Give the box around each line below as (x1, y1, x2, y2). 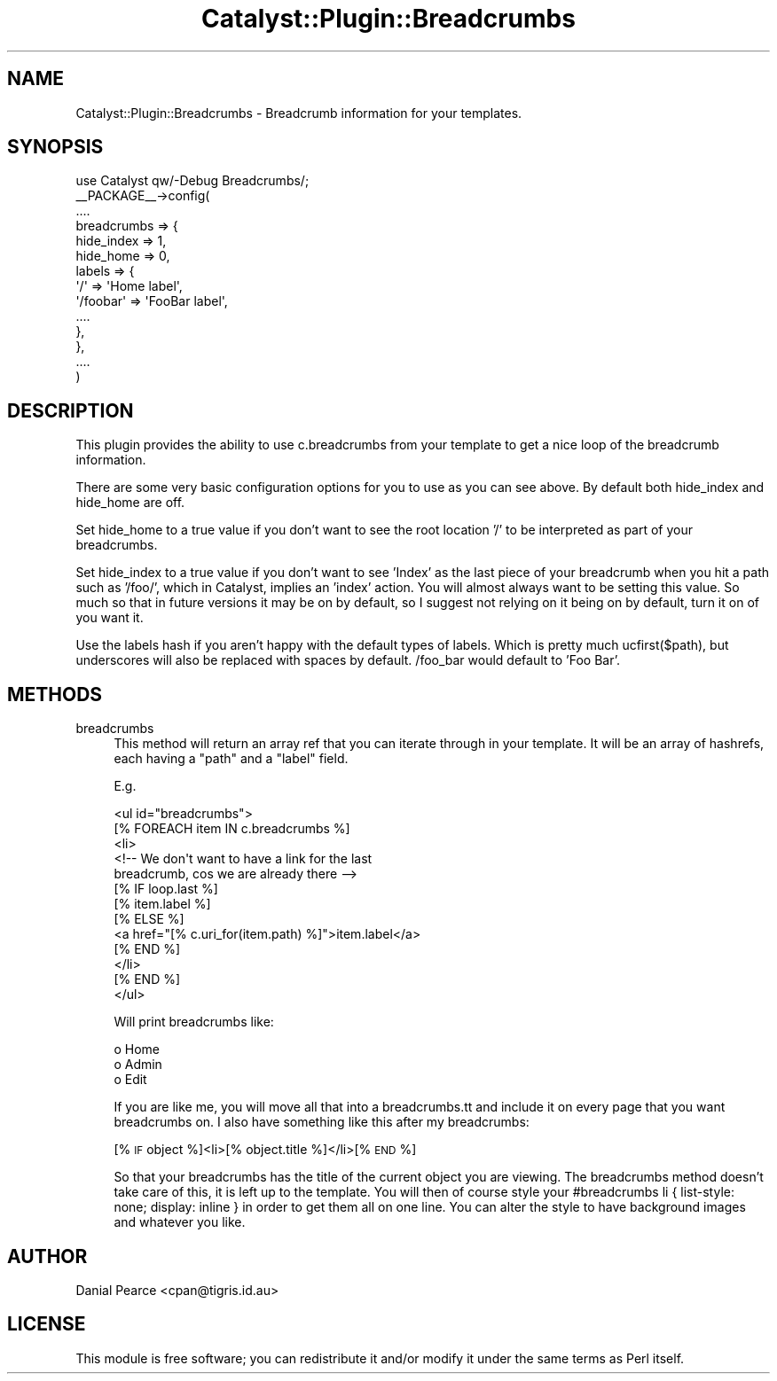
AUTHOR (7, 1244, 88, 1268)
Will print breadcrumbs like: (114, 1014, 274, 1030)
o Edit (114, 1072, 147, 1088)
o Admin (114, 1057, 162, 1073)
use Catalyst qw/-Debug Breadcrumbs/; (75, 173, 310, 189)
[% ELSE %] (114, 911, 184, 927)
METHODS (7, 683, 103, 706)
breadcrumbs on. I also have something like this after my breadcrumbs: (114, 1114, 530, 1130)
